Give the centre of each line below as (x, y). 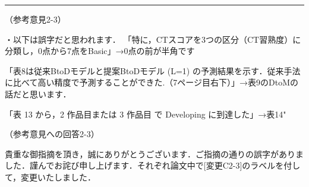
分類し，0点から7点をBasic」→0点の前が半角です (100, 51)
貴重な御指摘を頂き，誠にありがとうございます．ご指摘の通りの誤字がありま (154, 153)
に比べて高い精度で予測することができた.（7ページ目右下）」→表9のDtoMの (152, 82)
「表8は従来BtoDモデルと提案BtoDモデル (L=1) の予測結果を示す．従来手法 (153, 70)
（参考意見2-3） (35, 19)
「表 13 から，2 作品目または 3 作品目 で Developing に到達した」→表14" (146, 114)
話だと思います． (38, 93)
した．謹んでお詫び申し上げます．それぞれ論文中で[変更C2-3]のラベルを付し (153, 165)
